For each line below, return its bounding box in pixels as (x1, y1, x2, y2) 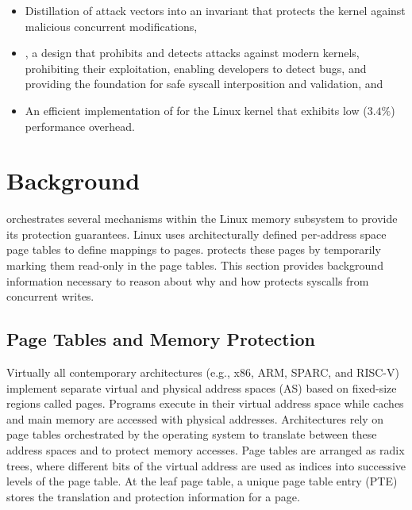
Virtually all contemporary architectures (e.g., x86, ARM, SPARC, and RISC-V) (6, 364, 399, 381)
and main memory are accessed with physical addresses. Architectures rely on (6, 410, 384, 427)
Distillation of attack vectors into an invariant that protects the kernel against (25, 2, 406, 18)
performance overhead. (25, 117, 135, 134)
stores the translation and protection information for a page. (6, 488, 300, 504)
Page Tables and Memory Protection (6, 327, 315, 351)
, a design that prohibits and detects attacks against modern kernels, (25, 44, 360, 61)
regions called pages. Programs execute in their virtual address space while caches (6, 395, 404, 412)
